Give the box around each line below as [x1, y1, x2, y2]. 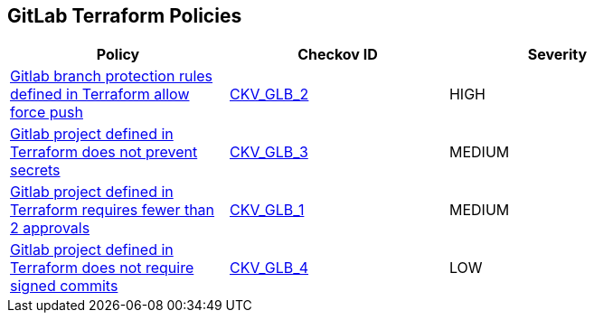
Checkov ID [297, 45, 378, 64]
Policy [96, 45, 140, 64]
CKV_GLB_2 [229, 85, 309, 104]
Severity [527, 45, 588, 64]
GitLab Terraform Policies [7, 5, 242, 27]
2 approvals [10, 219, 90, 238]
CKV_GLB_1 [229, 201, 305, 220]
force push [10, 103, 83, 122]
